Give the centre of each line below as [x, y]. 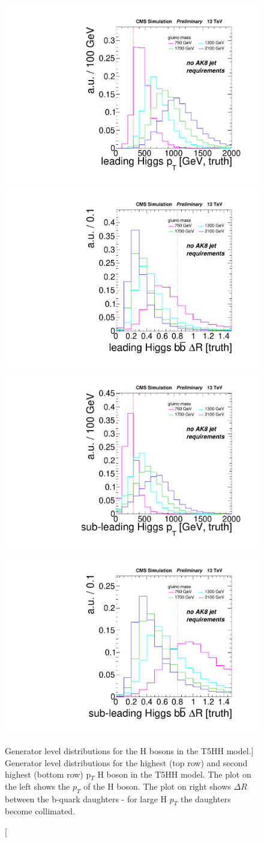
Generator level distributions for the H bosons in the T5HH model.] [129, 751]
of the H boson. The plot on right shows [157, 786]
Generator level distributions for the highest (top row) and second [126, 762]
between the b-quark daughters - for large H [86, 798]
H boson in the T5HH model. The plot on [174, 774]
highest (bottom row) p [48, 774]
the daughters [206, 798]
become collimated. [40, 811]
